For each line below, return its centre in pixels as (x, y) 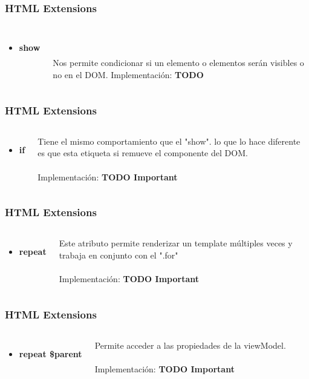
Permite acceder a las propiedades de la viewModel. (190, 345)
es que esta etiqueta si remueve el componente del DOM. (143, 153)
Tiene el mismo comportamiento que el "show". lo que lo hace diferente (169, 141)
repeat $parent (50, 354)
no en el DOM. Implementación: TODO (128, 74)
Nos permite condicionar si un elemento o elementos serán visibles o (178, 63)
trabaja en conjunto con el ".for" (119, 255)
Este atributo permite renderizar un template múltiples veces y (176, 243)
